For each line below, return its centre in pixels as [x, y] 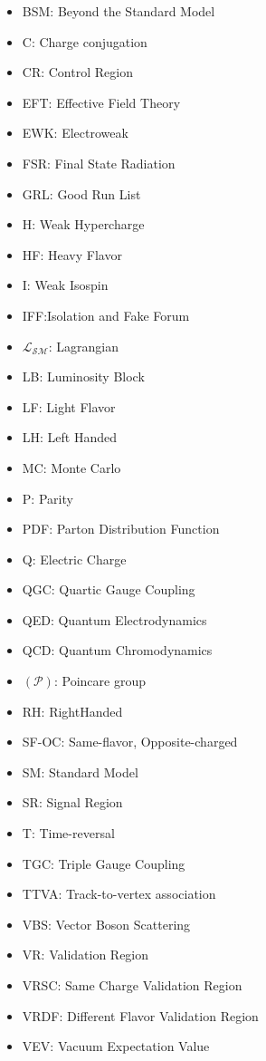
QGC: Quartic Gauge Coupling [109, 589]
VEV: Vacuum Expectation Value [116, 1046]
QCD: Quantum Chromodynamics [117, 650]
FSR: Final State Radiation [99, 163]
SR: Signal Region [72, 802]
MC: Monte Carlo [71, 467]
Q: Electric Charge [74, 559]
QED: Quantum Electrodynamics [114, 619]
